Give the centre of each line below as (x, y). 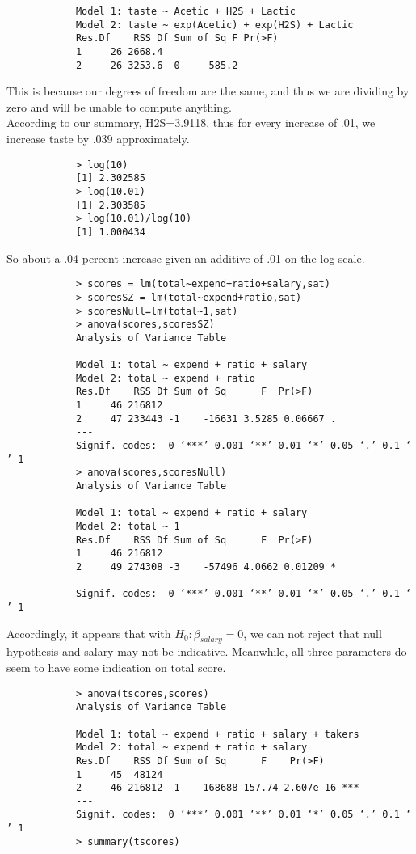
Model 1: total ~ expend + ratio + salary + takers (217, 734)
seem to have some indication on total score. (116, 667)
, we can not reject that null (313, 633)
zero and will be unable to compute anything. (119, 106)
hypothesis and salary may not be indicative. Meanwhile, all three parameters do (207, 651)
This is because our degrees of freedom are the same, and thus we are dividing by (208, 91)
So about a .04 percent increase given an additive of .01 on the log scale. (186, 258)
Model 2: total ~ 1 (128, 526)
